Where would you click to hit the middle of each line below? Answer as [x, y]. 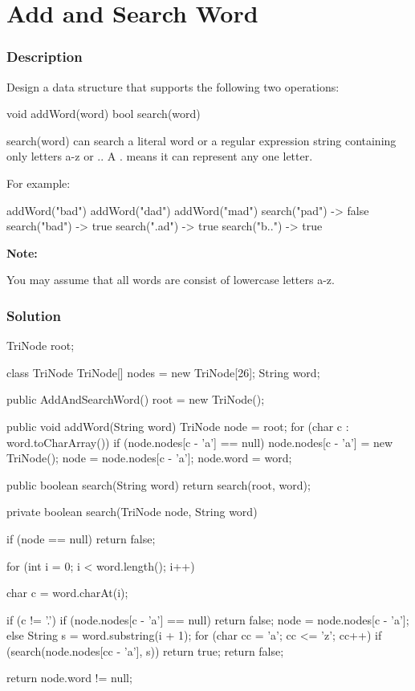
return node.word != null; [69, 678]
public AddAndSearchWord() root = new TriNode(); [136, 399]
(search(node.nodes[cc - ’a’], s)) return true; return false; [145, 650]
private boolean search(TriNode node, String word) [132, 512]
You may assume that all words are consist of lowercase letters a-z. [171, 280]
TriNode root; [41, 345]
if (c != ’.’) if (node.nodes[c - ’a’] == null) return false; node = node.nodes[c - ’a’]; [208, 619]
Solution [34, 315]
